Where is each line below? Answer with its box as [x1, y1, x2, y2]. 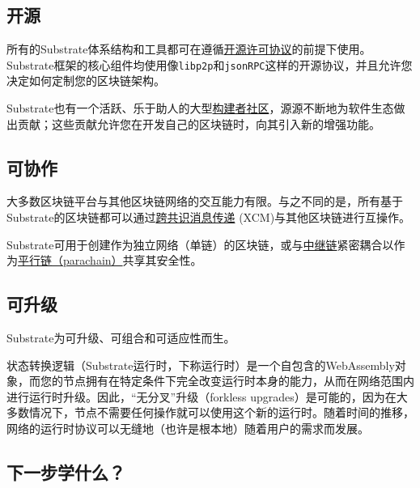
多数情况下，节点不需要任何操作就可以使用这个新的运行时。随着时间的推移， [6, 404, 414, 421]
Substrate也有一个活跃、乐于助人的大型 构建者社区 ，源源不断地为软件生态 [6, 100, 394, 117]
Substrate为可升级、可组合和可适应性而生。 [6, 329, 235, 346]
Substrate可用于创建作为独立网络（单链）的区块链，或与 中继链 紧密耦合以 [6, 236, 394, 252]
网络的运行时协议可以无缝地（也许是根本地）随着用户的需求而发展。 [6, 419, 369, 436]
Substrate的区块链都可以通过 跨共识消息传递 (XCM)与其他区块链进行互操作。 [6, 209, 411, 226]
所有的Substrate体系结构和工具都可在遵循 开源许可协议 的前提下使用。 [6, 40, 371, 57]
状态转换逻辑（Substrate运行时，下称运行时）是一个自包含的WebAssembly [6, 356, 395, 373]
